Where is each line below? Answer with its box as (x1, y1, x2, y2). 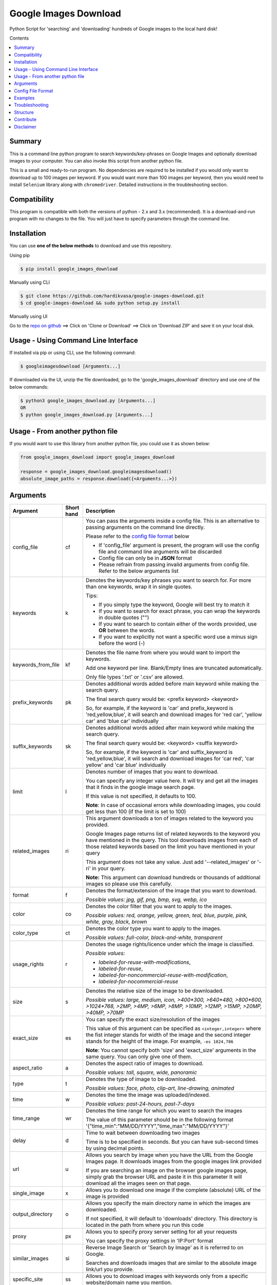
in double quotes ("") (98, 614, 149, 621)
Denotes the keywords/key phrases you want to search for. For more (85, 576, 251, 583)
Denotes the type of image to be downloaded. (85, 1075, 197, 1082)
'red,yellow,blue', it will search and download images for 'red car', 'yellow (85, 711, 262, 718)
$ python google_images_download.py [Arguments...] (20, 412, 153, 418)
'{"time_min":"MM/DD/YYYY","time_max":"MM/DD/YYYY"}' (85, 1122, 229, 1129)
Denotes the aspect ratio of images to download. (85, 1059, 204, 1067)
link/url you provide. (85, 1265, 134, 1273)
